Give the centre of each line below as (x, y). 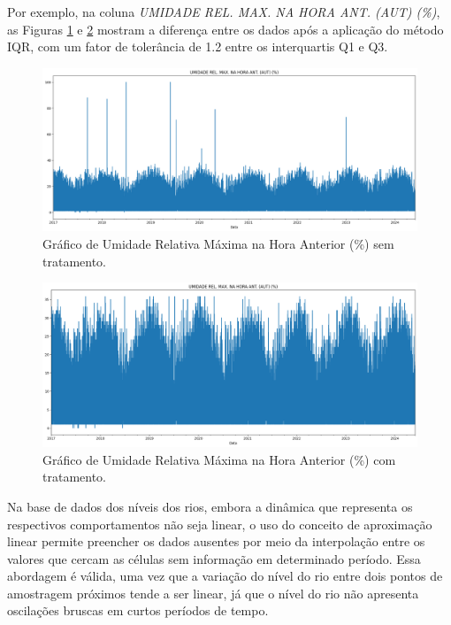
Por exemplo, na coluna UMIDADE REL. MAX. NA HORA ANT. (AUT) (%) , (224, 12)
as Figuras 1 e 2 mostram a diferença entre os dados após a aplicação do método (225, 29)
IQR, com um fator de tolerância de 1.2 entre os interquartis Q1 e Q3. (198, 46)
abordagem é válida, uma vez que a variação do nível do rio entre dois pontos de (225, 576)
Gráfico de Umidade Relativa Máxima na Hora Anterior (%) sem (218, 244)
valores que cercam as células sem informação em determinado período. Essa (214, 558)
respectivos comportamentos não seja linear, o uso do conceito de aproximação (220, 524)
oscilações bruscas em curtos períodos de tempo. (138, 610)
